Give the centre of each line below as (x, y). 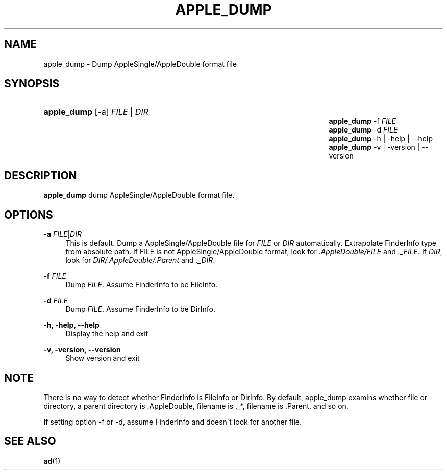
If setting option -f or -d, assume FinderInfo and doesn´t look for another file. (172, 422)
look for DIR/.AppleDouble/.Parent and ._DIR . (140, 260)
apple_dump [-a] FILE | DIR (96, 112)
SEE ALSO (30, 441)
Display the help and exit (107, 334)
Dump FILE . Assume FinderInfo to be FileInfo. (142, 285)
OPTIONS (29, 215)
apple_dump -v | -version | (374, 147)
